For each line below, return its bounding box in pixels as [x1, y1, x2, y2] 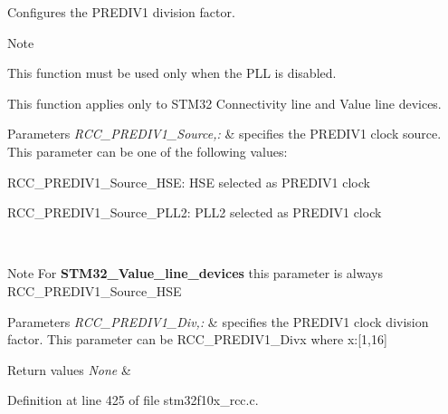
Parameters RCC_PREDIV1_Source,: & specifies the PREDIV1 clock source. [7, 124, 442, 143]
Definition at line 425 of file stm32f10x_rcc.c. [7, 390, 259, 409]
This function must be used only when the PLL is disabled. [7, 63, 337, 82]
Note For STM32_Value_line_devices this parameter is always [7, 264, 383, 283]
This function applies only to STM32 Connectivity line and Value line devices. [7, 93, 442, 112]
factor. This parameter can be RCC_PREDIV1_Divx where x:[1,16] [7, 330, 387, 349]
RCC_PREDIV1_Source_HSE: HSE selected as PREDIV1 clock [7, 172, 370, 191]
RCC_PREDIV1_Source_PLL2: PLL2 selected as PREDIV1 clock [7, 203, 382, 222]
